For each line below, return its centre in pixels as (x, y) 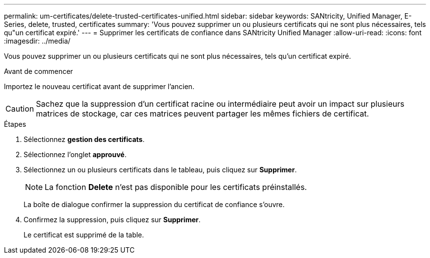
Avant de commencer (39, 71)
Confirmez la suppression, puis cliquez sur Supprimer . (112, 220)
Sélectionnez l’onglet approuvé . (75, 154)
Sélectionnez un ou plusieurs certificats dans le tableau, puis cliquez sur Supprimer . (160, 170)
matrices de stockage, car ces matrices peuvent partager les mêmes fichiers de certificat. (202, 114)
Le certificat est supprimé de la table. (84, 235)
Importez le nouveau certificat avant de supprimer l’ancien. (99, 86)
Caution (20, 109)
